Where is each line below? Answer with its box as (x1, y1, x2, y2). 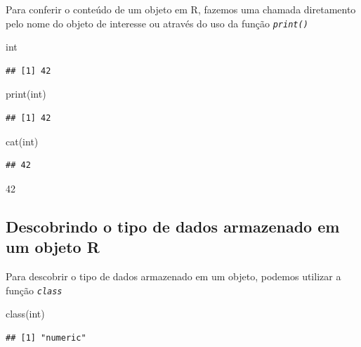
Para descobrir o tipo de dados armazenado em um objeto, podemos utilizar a (6, 269, 341, 283)
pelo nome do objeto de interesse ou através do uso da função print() (6, 15, 308, 30)
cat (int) (6, 133, 39, 148)
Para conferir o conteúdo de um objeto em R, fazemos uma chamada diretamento (6, 2, 356, 16)
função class (6, 282, 63, 297)
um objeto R (6, 236, 100, 258)
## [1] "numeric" (6, 332, 86, 343)
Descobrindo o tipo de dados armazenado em (6, 215, 340, 237)
